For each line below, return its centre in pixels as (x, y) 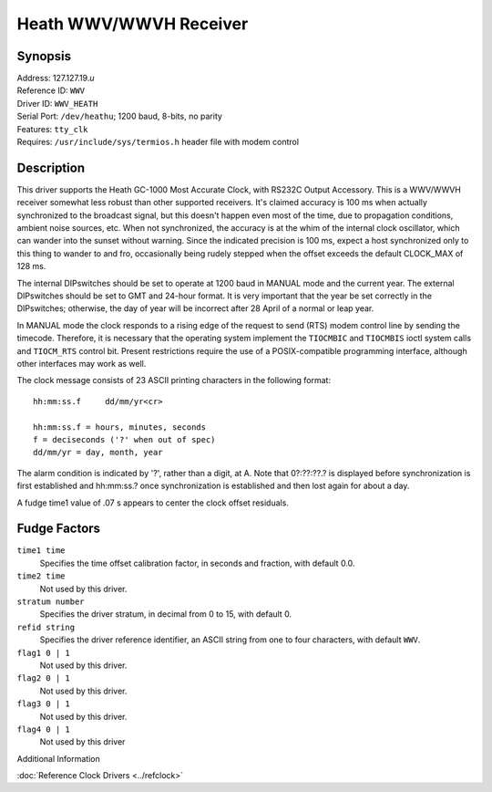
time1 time (41, 551)
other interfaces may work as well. (82, 364)
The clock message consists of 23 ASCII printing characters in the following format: (174, 380)
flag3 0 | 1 (43, 704)
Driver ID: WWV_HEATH (57, 103)
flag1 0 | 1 (43, 653)
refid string (46, 627)
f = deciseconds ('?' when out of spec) (124, 439)
